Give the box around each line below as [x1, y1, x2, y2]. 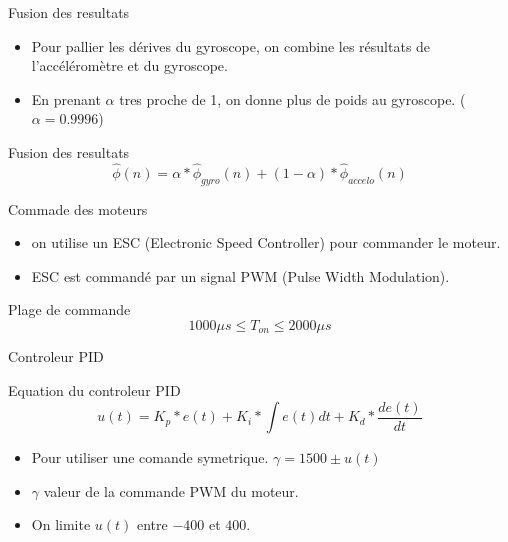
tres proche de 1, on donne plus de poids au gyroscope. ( [119, 88, 466, 109]
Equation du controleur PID [8, 380, 181, 400]
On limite [31, 514, 91, 535]
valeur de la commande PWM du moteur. [43, 480, 299, 501]
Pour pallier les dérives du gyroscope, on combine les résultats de [31, 35, 431, 56]
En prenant [31, 88, 101, 109]
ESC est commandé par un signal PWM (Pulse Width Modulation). [31, 265, 450, 286]
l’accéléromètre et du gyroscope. [31, 55, 228, 76]
